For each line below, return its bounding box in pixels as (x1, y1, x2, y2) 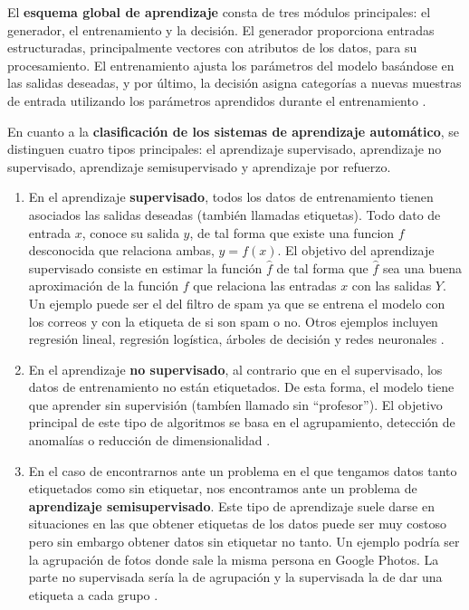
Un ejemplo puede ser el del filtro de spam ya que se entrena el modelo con (28, 293, 445, 312)
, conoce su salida (81, 223, 179, 242)
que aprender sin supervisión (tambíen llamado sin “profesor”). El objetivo (28, 395, 443, 414)
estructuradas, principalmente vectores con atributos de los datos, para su (7, 38, 417, 57)
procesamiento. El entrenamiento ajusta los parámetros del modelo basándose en (7, 55, 455, 74)
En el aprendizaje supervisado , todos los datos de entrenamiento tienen (28, 187, 434, 206)
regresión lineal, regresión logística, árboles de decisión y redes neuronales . (28, 329, 445, 348)
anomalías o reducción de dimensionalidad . (28, 431, 271, 450)
